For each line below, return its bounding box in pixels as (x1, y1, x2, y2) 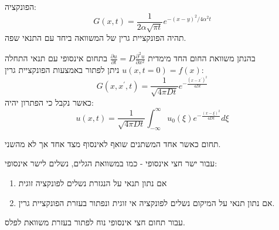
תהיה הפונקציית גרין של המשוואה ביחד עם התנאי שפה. (5, 32, 186, 44)
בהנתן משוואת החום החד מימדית (148, 52, 256, 64)
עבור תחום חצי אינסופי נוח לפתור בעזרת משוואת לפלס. (5, 216, 185, 228)
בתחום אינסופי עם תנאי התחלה (5, 52, 108, 64)
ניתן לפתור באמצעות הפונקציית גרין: (5, 64, 204, 76)
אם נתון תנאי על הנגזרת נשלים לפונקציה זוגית (18, 176, 167, 189)
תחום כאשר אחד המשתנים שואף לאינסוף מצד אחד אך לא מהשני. (5, 137, 221, 149)
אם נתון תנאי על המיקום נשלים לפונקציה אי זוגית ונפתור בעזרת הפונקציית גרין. (18, 196, 275, 208)
